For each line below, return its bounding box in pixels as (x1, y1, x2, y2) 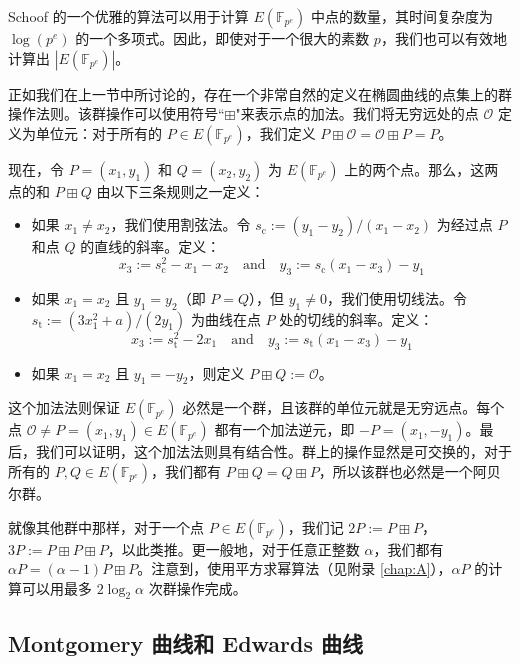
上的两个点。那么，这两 (344, 158, 499, 179)
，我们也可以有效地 (380, 28, 507, 48)
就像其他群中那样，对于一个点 (8, 516, 204, 537)
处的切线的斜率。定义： (279, 308, 434, 329)
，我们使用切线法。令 (326, 287, 467, 308)
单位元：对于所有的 (35, 122, 162, 143)
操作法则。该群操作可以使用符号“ (8, 103, 225, 124)
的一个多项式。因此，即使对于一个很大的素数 (75, 28, 370, 48)
